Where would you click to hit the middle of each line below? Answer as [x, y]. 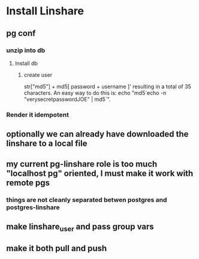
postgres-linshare [33, 207]
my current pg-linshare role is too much [82, 164]
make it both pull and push [57, 249]
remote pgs [28, 183]
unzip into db [26, 50]
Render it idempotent [37, 115]
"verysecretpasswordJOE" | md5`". [67, 99]
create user [38, 75]
